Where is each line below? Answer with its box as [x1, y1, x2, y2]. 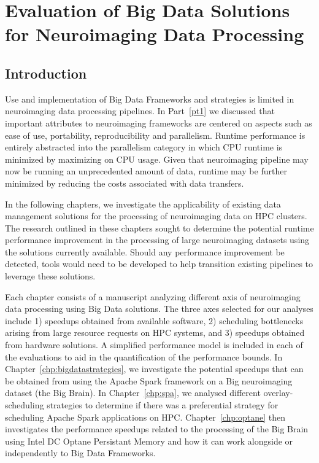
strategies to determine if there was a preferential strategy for [47, 399, 279, 411]
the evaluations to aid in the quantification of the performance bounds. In [5, 350, 283, 363]
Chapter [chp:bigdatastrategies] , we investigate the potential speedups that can [5, 362, 304, 375]
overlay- [263, 386, 293, 399]
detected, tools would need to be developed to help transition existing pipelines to [5, 257, 313, 270]
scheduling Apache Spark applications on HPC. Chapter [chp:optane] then [5, 410, 286, 423]
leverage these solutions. [5, 270, 96, 282]
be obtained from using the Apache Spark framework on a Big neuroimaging [5, 374, 293, 387]
